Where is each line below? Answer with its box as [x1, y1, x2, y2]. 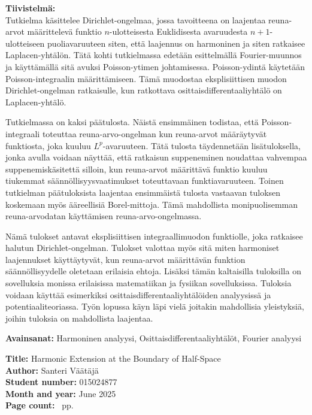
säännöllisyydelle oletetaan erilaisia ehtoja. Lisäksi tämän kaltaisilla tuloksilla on [5, 265, 301, 277]
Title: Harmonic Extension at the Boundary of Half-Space [5, 352, 221, 365]
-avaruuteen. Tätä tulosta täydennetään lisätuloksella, [102, 139, 301, 152]
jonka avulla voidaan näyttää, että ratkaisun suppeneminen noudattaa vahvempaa [5, 151, 307, 163]
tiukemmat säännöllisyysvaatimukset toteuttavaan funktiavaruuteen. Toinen [5, 174, 284, 187]
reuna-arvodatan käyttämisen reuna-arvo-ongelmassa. [5, 210, 202, 222]
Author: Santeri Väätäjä [5, 363, 99, 376]
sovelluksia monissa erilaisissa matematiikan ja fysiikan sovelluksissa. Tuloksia [5, 277, 292, 289]
